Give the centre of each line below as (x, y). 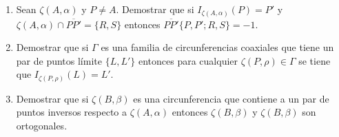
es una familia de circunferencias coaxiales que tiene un (217, 47)
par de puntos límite (59, 60)
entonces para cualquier (188, 60)
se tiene (315, 60)
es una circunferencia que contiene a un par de (231, 98)
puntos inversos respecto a (71, 112)
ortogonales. (42, 125)
